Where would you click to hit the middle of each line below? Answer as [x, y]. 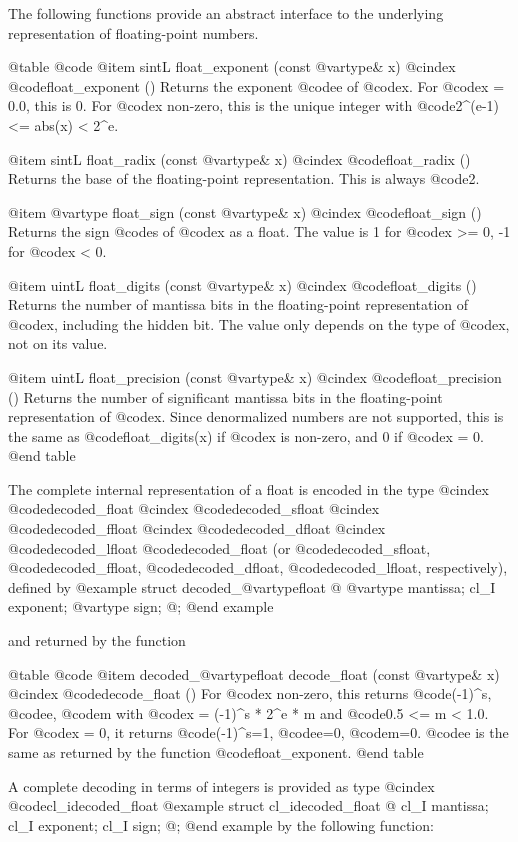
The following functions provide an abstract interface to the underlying [226, 13]
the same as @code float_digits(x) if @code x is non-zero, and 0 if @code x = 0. [246, 435]
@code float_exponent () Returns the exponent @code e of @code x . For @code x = [256, 85]
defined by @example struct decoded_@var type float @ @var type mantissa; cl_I [252, 586]
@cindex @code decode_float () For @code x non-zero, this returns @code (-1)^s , [250, 693]
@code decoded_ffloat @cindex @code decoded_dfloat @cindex [197, 528]
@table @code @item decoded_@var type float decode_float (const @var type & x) [254, 673]
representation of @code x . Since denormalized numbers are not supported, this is [256, 416]
